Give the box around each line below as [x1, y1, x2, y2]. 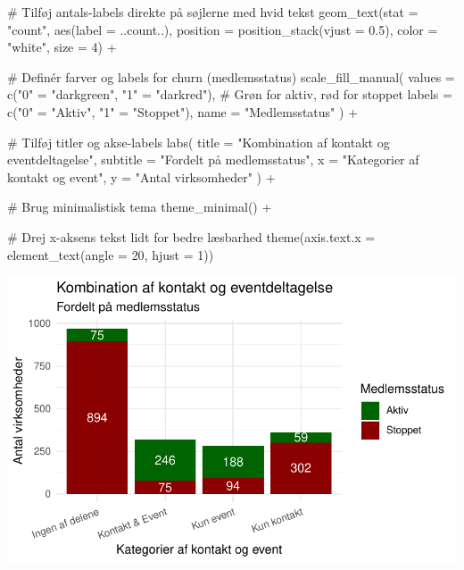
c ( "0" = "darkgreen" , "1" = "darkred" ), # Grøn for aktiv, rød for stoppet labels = [7, 85, 452, 104]
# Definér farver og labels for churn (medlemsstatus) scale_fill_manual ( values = [7, 67, 455, 86]
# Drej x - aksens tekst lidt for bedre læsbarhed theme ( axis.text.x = [7, 227, 376, 246]
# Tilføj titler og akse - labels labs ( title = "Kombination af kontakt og [7, 132, 390, 151]
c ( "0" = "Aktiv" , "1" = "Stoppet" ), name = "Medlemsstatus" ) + [7, 102, 359, 121]
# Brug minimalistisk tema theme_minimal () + [7, 197, 272, 216]
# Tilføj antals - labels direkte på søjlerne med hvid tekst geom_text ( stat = [7, 3, 418, 21]
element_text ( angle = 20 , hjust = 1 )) [7, 245, 214, 264]
